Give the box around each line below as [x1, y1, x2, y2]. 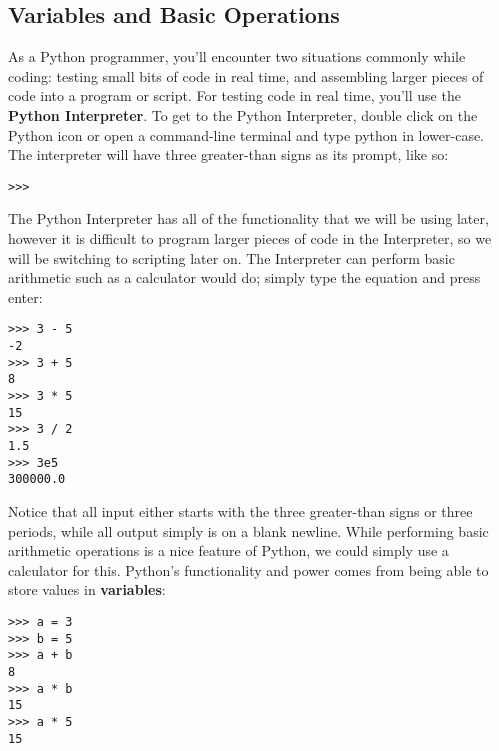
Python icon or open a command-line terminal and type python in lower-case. [8, 124, 485, 145]
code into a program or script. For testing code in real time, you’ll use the [8, 85, 461, 106]
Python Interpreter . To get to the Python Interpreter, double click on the [8, 104, 478, 125]
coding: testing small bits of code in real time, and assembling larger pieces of [8, 65, 484, 86]
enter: [8, 286, 43, 307]
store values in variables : [8, 579, 166, 600]
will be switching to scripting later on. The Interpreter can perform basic [8, 247, 455, 268]
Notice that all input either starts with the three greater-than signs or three [8, 500, 473, 521]
